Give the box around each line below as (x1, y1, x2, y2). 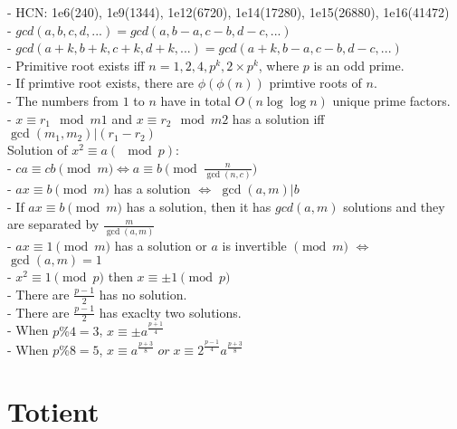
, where (258, 55, 300, 74)
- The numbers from (7, 91, 119, 110)
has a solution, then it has (126, 196, 271, 215)
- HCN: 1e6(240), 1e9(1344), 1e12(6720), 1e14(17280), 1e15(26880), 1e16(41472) (7, 3, 450, 21)
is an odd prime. (313, 55, 405, 74)
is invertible (222, 235, 287, 254)
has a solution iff (232, 109, 325, 128)
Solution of (7, 140, 68, 159)
